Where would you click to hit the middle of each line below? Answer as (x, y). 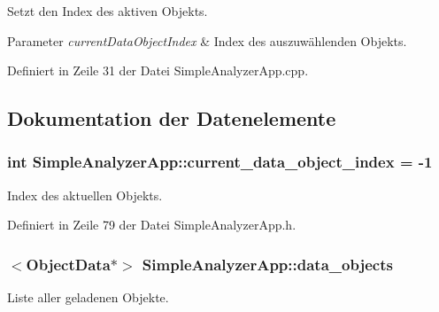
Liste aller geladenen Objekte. (88, 297)
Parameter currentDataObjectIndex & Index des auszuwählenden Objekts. (207, 40)
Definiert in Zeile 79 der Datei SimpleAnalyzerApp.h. (152, 225)
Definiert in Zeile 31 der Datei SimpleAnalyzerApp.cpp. (158, 70)
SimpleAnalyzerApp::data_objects (267, 264)
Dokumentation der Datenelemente (172, 118)
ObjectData (68, 264)
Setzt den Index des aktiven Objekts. (108, 11)
